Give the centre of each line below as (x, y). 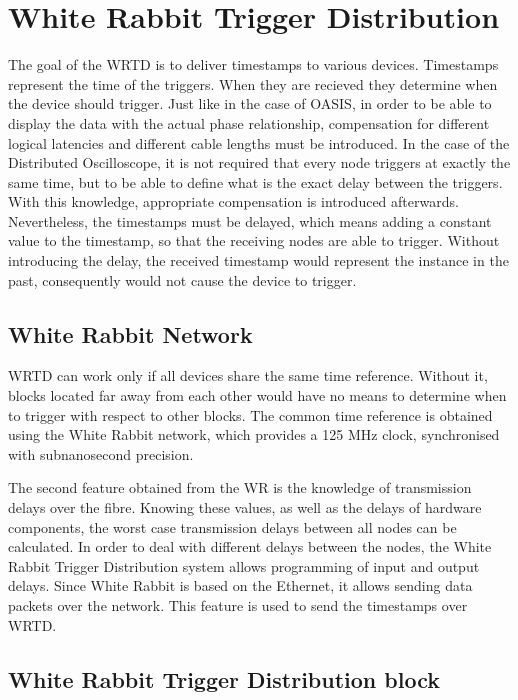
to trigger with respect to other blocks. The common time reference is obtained (250, 414)
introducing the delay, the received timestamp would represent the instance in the (258, 260)
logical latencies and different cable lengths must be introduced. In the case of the (259, 142)
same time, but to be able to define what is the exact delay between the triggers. (255, 181)
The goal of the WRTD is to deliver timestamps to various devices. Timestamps (253, 64)
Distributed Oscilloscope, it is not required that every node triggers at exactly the (259, 162)
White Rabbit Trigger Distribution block (224, 678)
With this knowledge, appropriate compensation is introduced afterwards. (233, 201)
